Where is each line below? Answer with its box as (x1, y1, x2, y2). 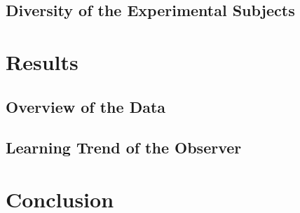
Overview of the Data (6, 95, 166, 117)
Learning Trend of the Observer (6, 137, 242, 158)
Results (6, 47, 79, 76)
